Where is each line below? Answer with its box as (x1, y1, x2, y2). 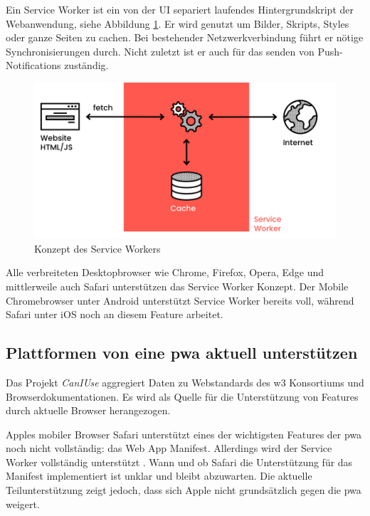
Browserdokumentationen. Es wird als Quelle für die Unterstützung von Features (6, 389, 359, 404)
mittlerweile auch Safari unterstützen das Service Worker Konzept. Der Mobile (6, 278, 349, 293)
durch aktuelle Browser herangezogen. (6, 403, 171, 418)
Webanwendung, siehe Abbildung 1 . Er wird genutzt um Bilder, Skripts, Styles (6, 16, 349, 31)
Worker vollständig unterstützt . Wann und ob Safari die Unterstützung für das (6, 454, 353, 469)
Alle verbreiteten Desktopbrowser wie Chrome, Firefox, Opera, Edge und (6, 265, 324, 280)
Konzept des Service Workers (34, 241, 161, 256)
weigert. (6, 496, 40, 511)
